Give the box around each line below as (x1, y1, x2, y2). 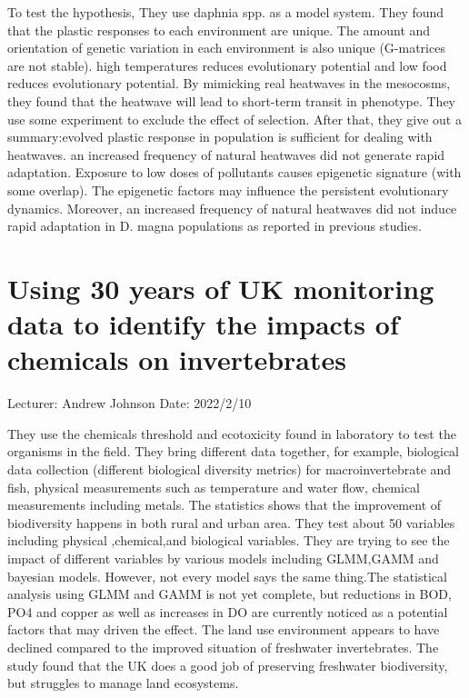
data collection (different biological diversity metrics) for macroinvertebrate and (7, 460, 452, 478)
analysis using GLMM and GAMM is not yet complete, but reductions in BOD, (7, 584, 452, 603)
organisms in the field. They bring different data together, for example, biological (7, 442, 459, 461)
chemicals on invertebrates (7, 341, 346, 378)
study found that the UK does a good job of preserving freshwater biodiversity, (7, 655, 448, 674)
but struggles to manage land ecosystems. (7, 673, 239, 693)
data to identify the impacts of (7, 305, 399, 343)
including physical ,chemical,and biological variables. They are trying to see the (7, 531, 450, 550)
